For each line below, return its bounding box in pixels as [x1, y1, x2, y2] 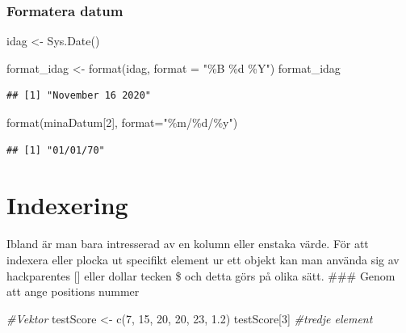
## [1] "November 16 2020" [6, 90, 151, 102]
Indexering [6, 188, 128, 221]
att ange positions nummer [6, 283, 140, 300]
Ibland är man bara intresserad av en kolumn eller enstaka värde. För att [6, 235, 369, 252]
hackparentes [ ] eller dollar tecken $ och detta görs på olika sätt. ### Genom [6, 267, 396, 284]
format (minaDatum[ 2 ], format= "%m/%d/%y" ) [6, 114, 238, 130]
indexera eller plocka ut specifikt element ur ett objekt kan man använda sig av [6, 251, 400, 268]
